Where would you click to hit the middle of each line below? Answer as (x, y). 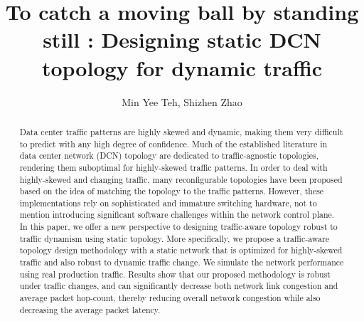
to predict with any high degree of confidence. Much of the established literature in (173, 143)
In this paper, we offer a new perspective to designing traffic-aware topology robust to (178, 227)
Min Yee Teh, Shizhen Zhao (182, 101)
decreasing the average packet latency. (90, 309)
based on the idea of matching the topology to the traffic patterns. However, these (172, 191)
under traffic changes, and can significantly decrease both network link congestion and (179, 286)
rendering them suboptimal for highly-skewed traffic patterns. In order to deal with (173, 167)
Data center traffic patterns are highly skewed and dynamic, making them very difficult (181, 131)
